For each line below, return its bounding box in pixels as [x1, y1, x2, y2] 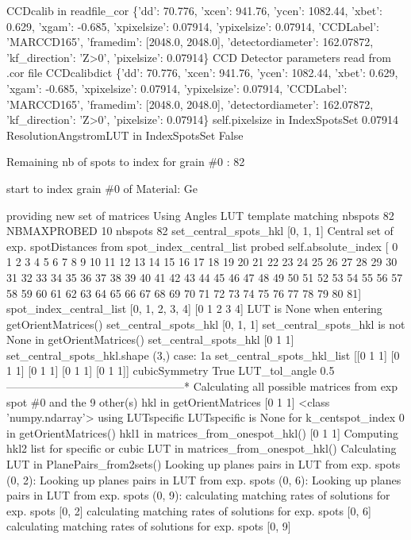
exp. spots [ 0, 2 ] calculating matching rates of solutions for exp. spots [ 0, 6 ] [6, 502, 371, 519]
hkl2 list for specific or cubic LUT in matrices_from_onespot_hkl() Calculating [6, 440, 397, 457]
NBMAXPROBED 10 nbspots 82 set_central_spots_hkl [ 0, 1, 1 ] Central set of [6, 222, 394, 239]
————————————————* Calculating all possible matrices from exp [6, 378, 398, 395]
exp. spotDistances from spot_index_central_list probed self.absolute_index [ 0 [6, 237, 398, 254]
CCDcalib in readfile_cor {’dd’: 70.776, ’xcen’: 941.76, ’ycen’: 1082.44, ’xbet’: [6, 2, 382, 18]
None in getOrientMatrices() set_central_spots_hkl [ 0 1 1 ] [6, 331, 294, 348]
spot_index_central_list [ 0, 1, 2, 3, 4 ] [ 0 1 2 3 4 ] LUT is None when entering [6, 300, 382, 317]
